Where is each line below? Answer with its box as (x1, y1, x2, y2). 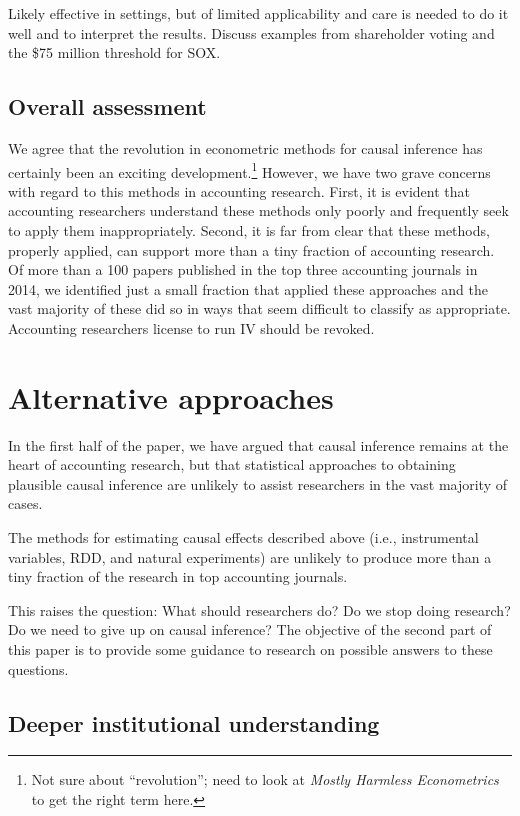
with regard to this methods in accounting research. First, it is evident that (8, 180, 470, 201)
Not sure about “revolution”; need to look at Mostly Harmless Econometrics (31, 769, 499, 790)
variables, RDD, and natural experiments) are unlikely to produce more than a (8, 546, 492, 567)
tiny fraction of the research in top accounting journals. (8, 566, 348, 587)
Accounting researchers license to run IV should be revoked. (8, 317, 375, 338)
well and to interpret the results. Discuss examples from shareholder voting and (8, 22, 495, 43)
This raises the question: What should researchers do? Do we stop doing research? (8, 599, 511, 620)
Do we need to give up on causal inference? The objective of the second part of (8, 619, 492, 640)
